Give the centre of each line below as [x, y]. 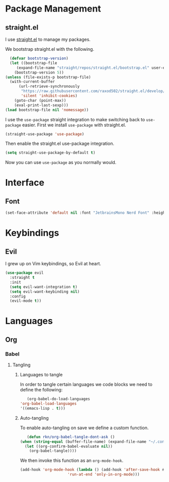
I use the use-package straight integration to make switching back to [75, 119]
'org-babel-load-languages [48, 404]
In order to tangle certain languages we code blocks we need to [86, 384]
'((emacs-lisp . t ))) [43, 408]
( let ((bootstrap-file [33, 63]
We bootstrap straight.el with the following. [50, 49]
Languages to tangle [41, 375]
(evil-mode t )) [26, 301]
